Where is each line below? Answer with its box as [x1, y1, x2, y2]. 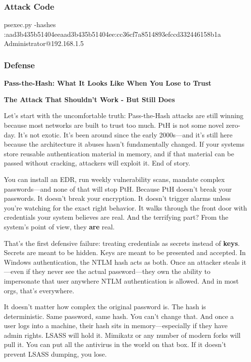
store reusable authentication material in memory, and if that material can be [4, 148, 234, 158]
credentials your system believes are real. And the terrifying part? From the [4, 212, 228, 222]
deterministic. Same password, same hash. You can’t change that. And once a [4, 311, 234, 321]
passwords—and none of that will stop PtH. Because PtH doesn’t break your [4, 183, 232, 194]
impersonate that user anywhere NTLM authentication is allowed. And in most [4, 275, 239, 286]
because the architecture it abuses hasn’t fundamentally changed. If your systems [4, 139, 245, 149]
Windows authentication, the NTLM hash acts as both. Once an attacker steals [4, 256, 240, 267]
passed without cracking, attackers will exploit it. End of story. [4, 158, 191, 168]
